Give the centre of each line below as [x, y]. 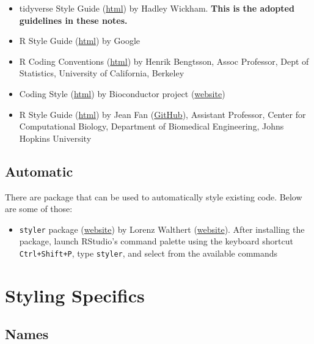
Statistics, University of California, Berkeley [102, 73]
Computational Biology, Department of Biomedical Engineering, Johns [152, 126]
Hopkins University [55, 138]
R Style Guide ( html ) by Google [79, 41]
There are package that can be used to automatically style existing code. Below [154, 196]
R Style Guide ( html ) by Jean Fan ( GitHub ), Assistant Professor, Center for [162, 114]
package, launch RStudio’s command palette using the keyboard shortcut [156, 241]
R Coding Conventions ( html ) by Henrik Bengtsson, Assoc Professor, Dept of [164, 61]
